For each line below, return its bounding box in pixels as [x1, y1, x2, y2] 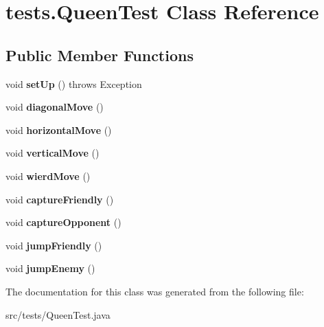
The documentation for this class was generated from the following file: [5, 284, 304, 298]
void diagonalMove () [5, 100, 104, 114]
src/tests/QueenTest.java [5, 307, 111, 322]
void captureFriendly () [5, 192, 114, 206]
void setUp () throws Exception [5, 76, 142, 91]
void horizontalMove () [5, 122, 112, 137]
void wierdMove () [5, 168, 91, 183]
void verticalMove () [5, 146, 100, 160]
